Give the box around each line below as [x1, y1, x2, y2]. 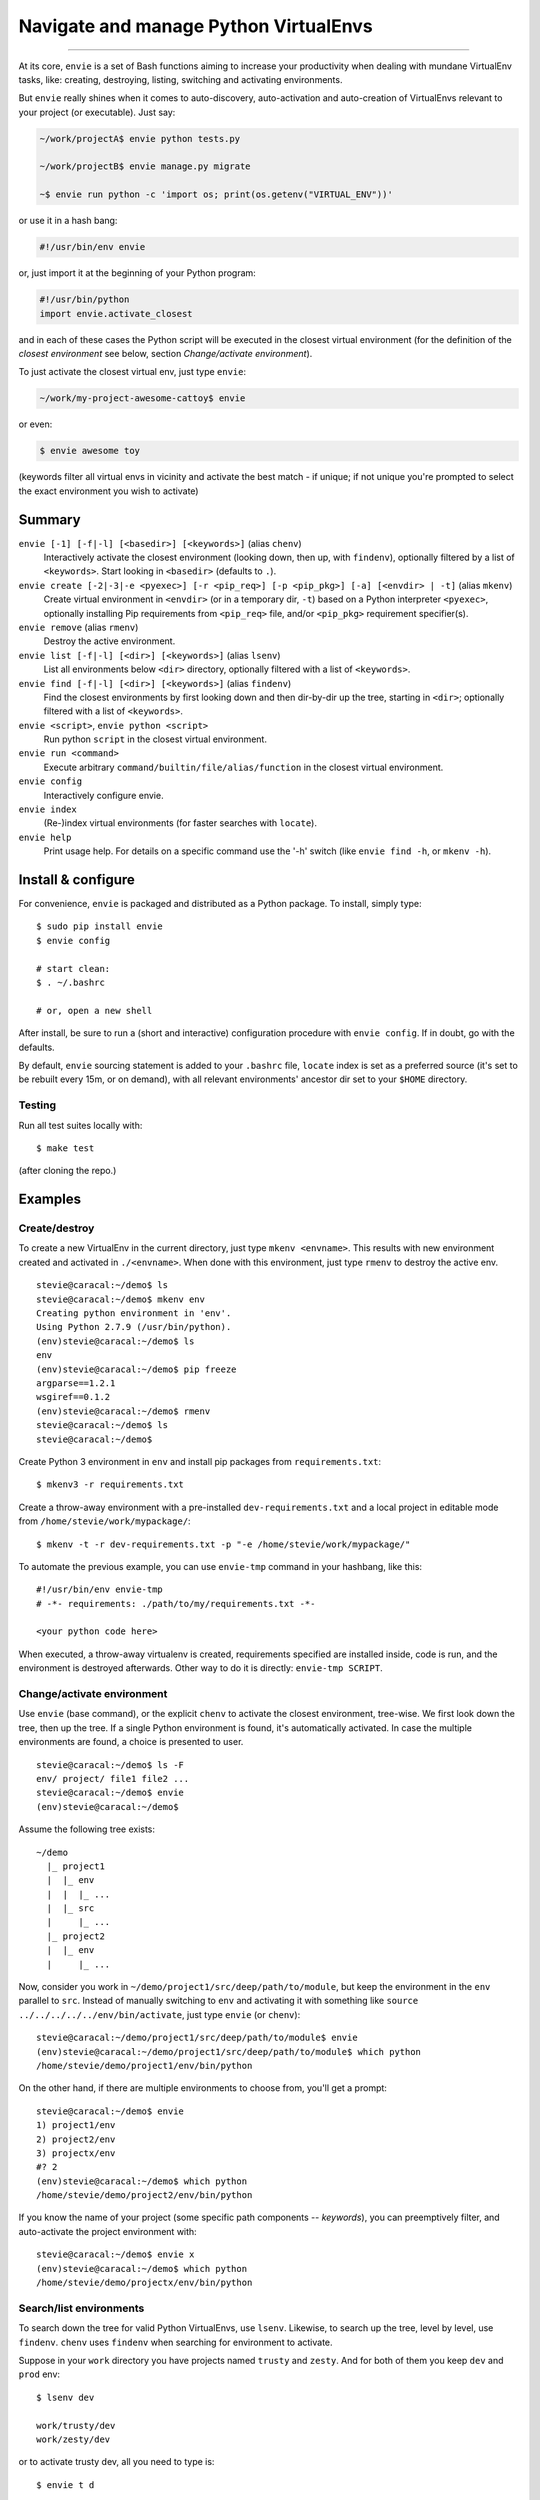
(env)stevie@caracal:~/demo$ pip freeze [36, 1363, 237, 1375]
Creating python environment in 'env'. [36, 1308, 232, 1319]
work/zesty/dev [36, 2433, 111, 2445]
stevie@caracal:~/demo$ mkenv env [36, 1293, 205, 1305]
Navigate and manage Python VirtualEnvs [18, 15, 374, 37]
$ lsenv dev [36, 2391, 95, 2403]
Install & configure [18, 871, 135, 888]
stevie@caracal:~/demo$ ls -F [36, 1759, 185, 1770]
